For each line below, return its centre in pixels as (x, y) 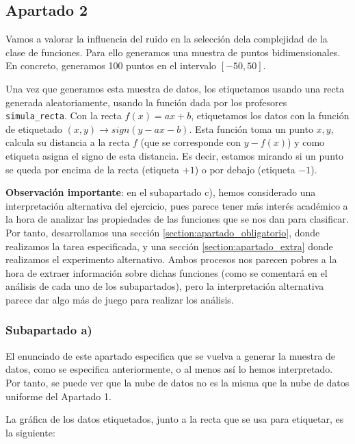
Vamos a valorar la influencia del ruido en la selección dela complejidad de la (167, 39)
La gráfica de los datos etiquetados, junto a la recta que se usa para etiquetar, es (175, 419)
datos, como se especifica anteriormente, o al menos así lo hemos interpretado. (169, 369)
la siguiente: (30, 432)
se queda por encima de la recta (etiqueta (93, 169)
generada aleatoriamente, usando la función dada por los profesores (146, 102)
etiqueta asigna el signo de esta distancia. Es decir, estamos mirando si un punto (174, 156)
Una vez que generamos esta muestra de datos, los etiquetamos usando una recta (175, 88)
